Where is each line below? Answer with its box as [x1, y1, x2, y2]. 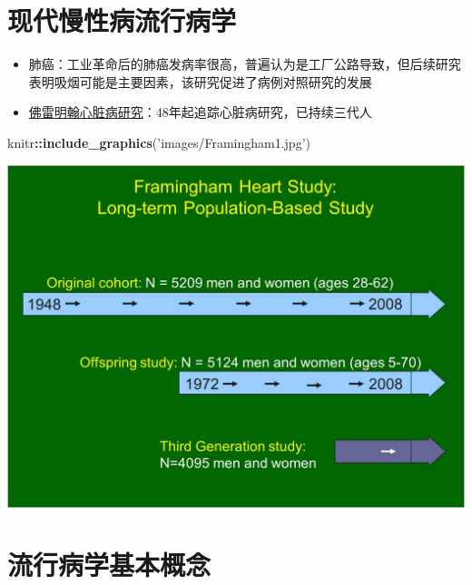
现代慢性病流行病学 [7, 2, 237, 39]
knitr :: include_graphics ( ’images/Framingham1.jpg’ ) [7, 132, 311, 151]
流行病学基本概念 [7, 546, 211, 583]
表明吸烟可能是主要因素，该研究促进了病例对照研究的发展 [28, 72, 372, 91]
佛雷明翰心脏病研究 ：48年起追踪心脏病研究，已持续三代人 [28, 102, 372, 122]
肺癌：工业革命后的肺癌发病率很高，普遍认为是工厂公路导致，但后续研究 [28, 54, 461, 73]
